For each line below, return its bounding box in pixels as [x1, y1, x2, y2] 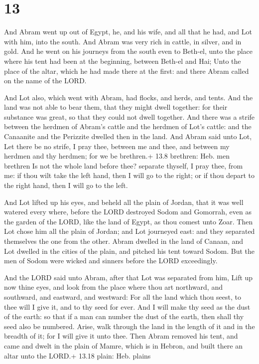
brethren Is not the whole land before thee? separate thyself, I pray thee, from [4, 160, 243, 171]
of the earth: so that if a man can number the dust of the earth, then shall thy [4, 311, 244, 322]
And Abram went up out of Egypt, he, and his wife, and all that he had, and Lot [4, 26, 252, 37]
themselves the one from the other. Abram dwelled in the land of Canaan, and [4, 236, 244, 246]
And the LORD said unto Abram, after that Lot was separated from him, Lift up [4, 272, 253, 282]
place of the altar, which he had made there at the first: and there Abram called [4, 65, 249, 76]
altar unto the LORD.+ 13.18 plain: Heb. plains [4, 350, 151, 361]
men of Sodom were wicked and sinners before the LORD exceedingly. [4, 255, 218, 266]
